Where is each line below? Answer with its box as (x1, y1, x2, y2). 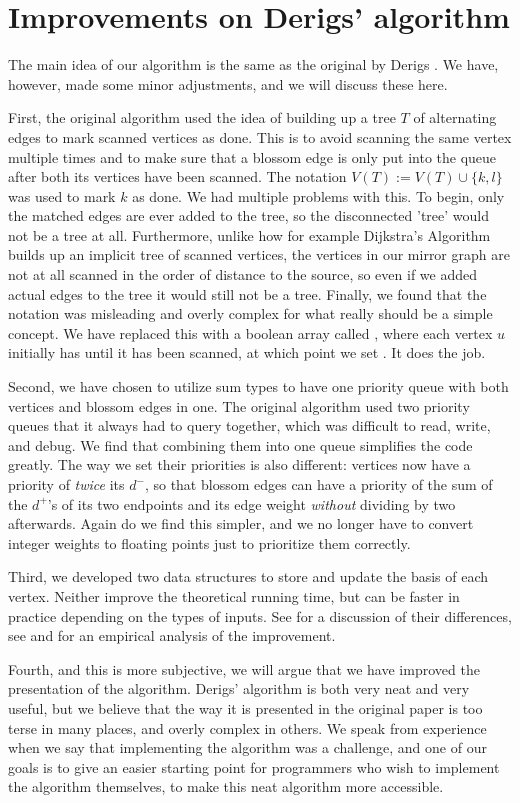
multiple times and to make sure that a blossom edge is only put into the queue (8, 146, 497, 167)
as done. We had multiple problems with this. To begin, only (132, 185, 505, 206)
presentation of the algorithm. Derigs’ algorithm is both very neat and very (8, 678, 470, 699)
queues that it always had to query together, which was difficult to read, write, (8, 415, 491, 436)
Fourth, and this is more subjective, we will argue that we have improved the (8, 658, 480, 679)
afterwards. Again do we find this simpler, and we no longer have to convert (8, 513, 474, 534)
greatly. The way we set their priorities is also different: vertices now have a (8, 454, 471, 475)
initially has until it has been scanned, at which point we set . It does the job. (8, 342, 486, 363)
